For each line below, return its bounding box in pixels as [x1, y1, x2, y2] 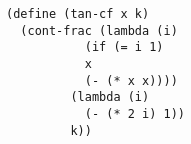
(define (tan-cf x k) [6, 7, 150, 21]
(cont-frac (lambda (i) [20, 23, 178, 38]
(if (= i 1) [84, 40, 164, 55]
